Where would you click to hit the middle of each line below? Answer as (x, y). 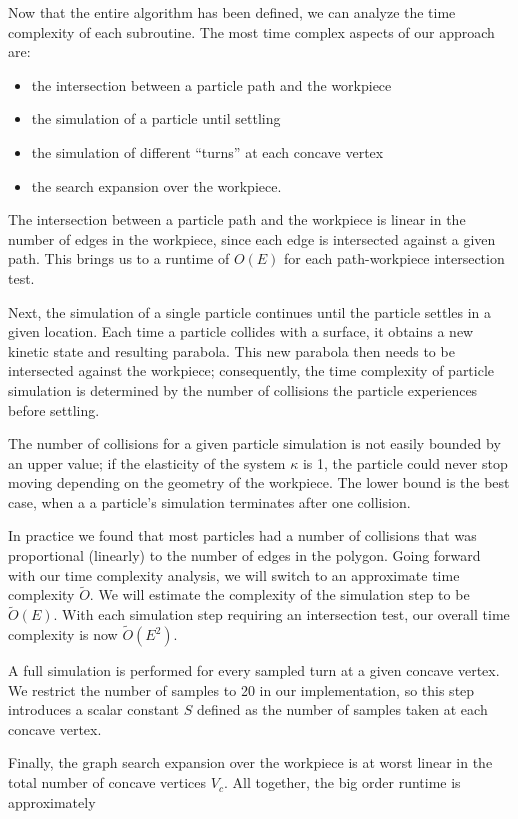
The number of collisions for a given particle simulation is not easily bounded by (254, 443)
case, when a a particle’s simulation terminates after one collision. (209, 501)
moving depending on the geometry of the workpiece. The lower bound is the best (259, 482)
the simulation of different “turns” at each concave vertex (207, 151)
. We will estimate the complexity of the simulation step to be (279, 594)
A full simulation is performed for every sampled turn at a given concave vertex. (254, 670)
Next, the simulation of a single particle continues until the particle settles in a (250, 311)
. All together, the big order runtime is (342, 782)
